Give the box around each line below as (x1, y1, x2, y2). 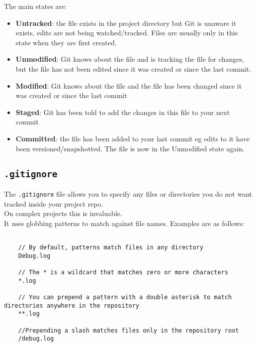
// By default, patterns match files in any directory (18, 244, 203, 251)
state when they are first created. (15, 37, 117, 47)
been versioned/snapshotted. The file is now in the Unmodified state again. (15, 143, 245, 153)
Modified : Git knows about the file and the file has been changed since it (15, 80, 242, 91)
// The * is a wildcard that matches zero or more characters (18, 268, 229, 276)
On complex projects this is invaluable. (4, 208, 122, 219)
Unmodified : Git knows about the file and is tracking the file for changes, (15, 54, 244, 64)
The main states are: (4, 1, 67, 11)
